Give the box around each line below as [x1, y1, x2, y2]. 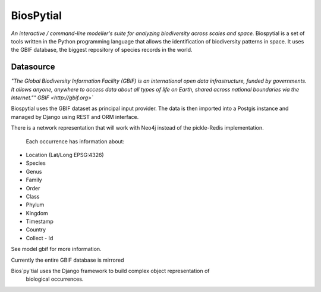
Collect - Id [26, 234, 53, 241]
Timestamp [26, 218, 53, 225]
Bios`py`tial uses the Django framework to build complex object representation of [11, 268, 210, 275]
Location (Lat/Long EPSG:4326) [26, 151, 104, 158]
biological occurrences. [26, 275, 84, 282]
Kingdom [26, 209, 49, 216]
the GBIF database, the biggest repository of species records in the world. [11, 46, 193, 54]
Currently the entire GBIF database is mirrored [11, 256, 124, 263]
